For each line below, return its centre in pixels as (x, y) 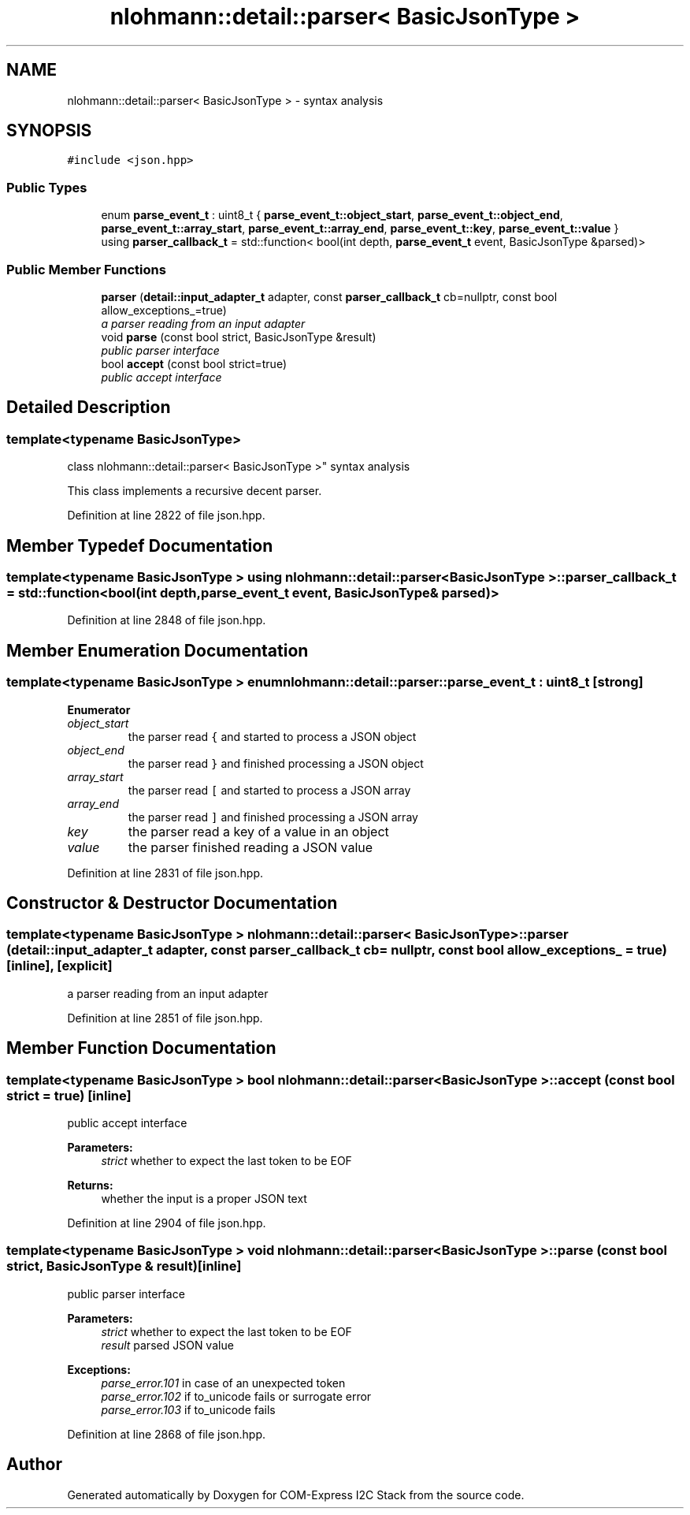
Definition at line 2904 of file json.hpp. (167, 1223)
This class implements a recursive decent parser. (195, 491)
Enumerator (99, 709)
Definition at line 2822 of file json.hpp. (166, 516)
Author (34, 1465)
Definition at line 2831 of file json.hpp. (165, 873)
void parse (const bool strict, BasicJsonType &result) (239, 337)
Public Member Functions (86, 269)
